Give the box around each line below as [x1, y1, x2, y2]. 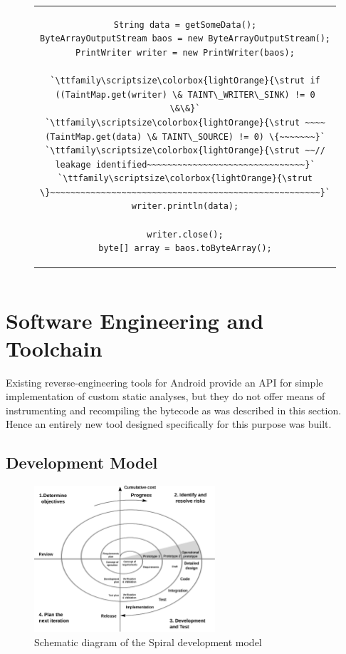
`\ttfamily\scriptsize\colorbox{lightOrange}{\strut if [50, 76, 320, 86]
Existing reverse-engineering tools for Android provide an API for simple [6, 374, 323, 389]
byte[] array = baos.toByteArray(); [98, 243, 272, 254]
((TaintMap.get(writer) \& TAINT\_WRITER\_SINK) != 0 [55, 89, 315, 100]
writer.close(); [147, 229, 224, 240]
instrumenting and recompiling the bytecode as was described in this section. [6, 402, 342, 417]
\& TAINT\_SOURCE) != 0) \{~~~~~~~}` [147, 131, 325, 142]
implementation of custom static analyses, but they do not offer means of [6, 389, 325, 404]
